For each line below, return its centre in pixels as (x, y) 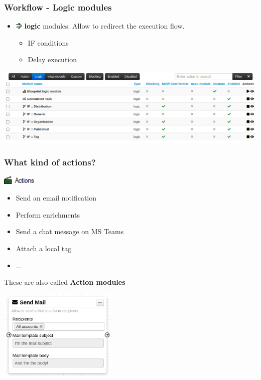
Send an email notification (56, 198)
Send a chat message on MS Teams (70, 231)
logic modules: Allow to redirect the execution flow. (104, 26)
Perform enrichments (48, 214)
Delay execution (52, 59)
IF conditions (48, 42)
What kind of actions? (50, 162)
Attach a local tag (44, 248)
